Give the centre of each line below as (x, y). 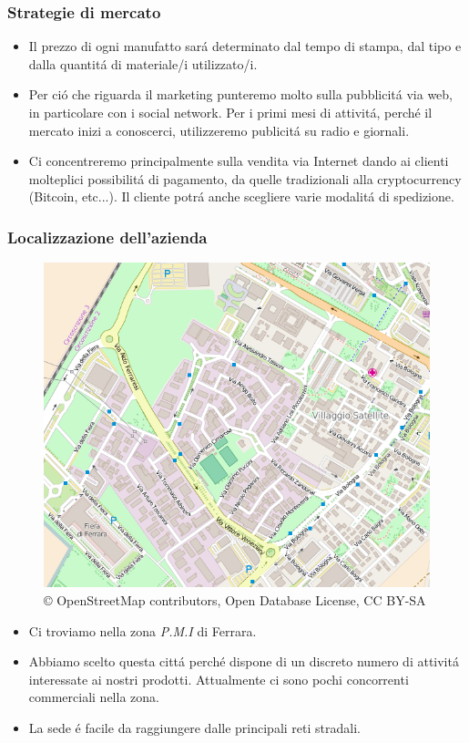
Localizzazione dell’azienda (107, 237)
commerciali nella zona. (94, 697)
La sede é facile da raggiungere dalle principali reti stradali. (194, 727)
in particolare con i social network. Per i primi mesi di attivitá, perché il (230, 112)
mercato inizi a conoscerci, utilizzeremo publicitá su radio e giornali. (219, 130)
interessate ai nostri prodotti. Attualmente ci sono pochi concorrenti (219, 679)
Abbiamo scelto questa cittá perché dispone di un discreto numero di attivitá (244, 661)
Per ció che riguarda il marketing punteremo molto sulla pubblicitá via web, (241, 94)
